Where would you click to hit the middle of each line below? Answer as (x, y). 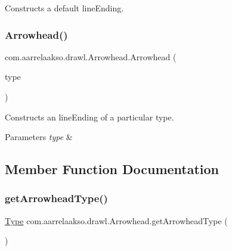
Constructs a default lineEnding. (64, 8)
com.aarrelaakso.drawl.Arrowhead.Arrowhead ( (91, 56)
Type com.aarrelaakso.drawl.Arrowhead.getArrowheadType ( (116, 220)
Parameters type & (39, 137)
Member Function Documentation (112, 169)
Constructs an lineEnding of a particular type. (89, 117)
